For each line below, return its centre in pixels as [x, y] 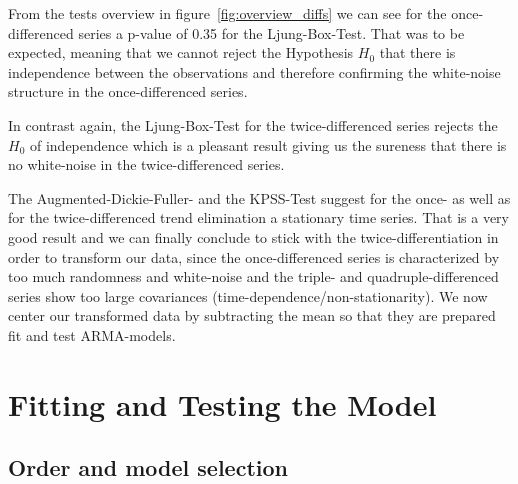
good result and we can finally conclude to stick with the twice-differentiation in [253, 236]
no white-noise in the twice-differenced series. [146, 164]
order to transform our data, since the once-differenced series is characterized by [254, 256]
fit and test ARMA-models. [92, 334]
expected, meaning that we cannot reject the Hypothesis [181, 52]
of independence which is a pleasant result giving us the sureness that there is [268, 144]
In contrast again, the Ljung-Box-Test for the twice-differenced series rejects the [253, 124]
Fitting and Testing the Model [222, 403]
